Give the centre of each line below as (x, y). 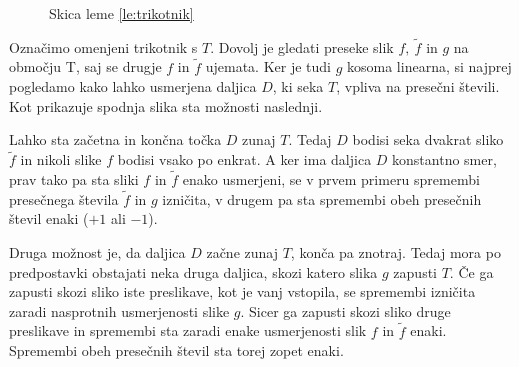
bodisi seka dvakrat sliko (428, 139)
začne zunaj (242, 252)
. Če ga (471, 271)
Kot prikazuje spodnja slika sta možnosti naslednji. (166, 105)
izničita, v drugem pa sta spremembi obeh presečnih (322, 198)
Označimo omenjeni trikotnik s (103, 46)
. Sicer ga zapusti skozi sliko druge (345, 310)
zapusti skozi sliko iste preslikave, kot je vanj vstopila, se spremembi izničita (242, 291)
